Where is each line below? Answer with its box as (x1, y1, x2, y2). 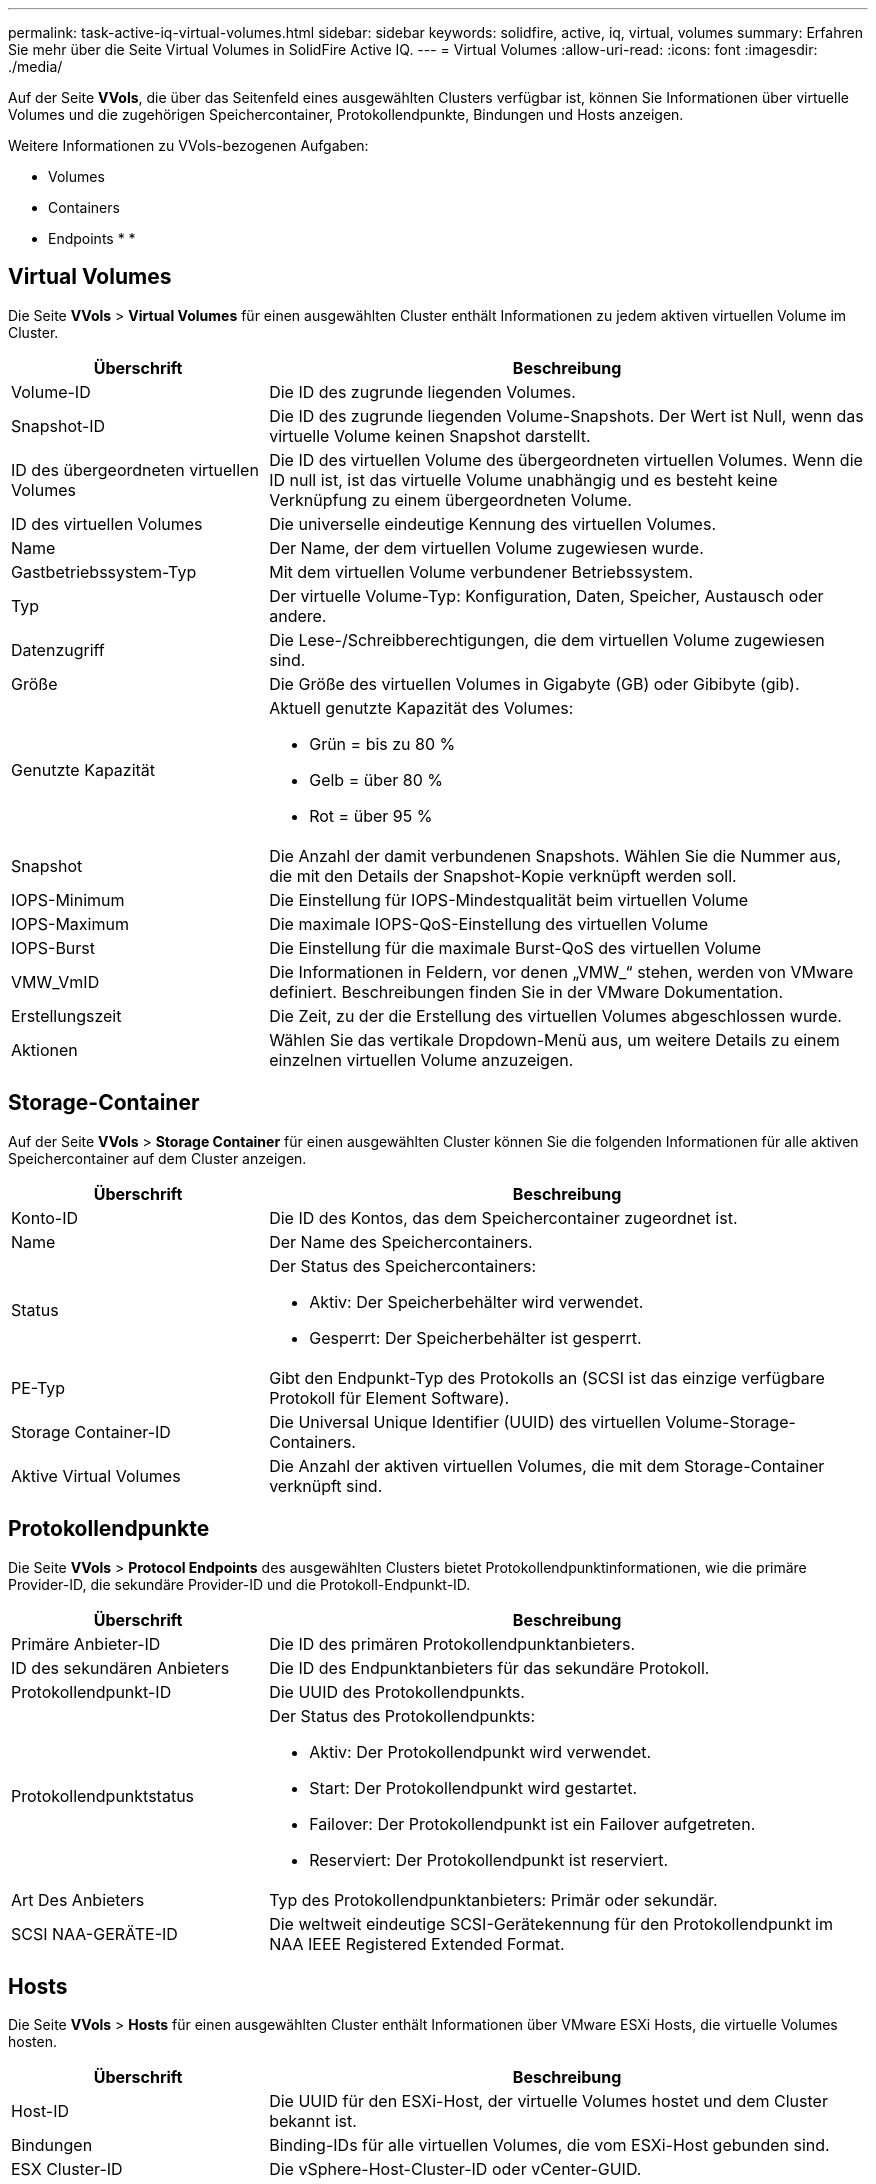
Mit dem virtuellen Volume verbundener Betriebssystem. (269, 561, 694, 582)
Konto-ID (11, 1207, 79, 1228)
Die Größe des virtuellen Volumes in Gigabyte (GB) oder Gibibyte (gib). (269, 673, 800, 694)
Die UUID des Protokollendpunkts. (269, 1681, 525, 1702)
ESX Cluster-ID (11, 2159, 123, 2180)
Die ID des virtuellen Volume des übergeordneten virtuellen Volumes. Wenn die (269, 449, 863, 470)
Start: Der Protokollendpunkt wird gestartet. (309, 1777, 638, 1798)
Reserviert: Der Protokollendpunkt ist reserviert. (309, 1849, 669, 1870)
